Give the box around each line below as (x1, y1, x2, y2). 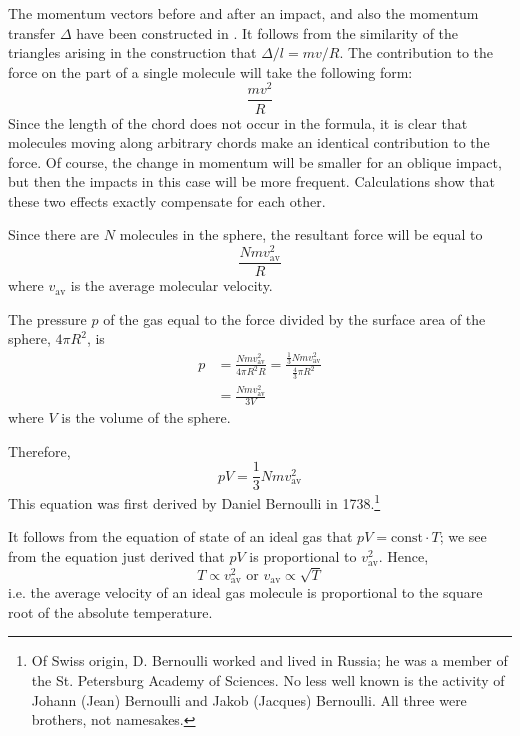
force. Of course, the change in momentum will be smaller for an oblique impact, (8, 151, 502, 172)
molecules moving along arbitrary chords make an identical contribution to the (8, 132, 490, 153)
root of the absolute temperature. (8, 601, 213, 622)
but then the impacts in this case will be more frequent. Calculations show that (8, 171, 495, 192)
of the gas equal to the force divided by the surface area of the (103, 308, 486, 329)
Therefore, (8, 440, 71, 461)
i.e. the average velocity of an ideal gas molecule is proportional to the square (8, 582, 483, 603)
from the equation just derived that (8, 546, 225, 567)
